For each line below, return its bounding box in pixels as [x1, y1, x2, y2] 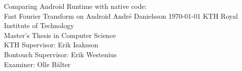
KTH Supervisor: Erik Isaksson [4, 39, 99, 50]
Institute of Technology [4, 20, 74, 31]
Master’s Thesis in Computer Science [4, 30, 116, 40]
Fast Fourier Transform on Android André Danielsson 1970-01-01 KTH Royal [4, 10, 238, 21]
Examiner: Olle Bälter [4, 59, 71, 69]
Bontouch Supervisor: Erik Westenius [4, 49, 117, 59]
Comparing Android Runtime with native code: [4, 1, 147, 11]
